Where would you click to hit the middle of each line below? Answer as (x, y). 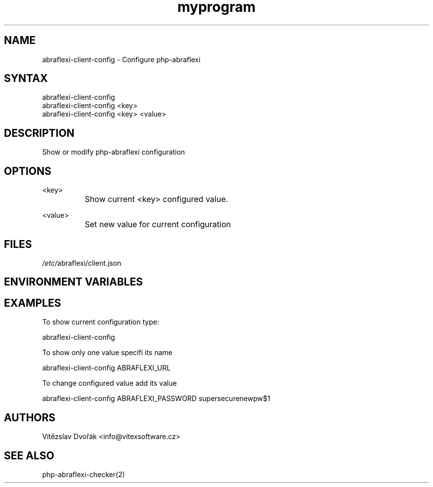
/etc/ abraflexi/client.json (82, 263)
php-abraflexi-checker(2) (84, 474)
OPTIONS (28, 171)
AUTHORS (30, 417)
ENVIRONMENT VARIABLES (73, 282)
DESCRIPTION (39, 133)
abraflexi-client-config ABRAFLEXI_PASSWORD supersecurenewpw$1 (156, 399)
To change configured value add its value (109, 383)
